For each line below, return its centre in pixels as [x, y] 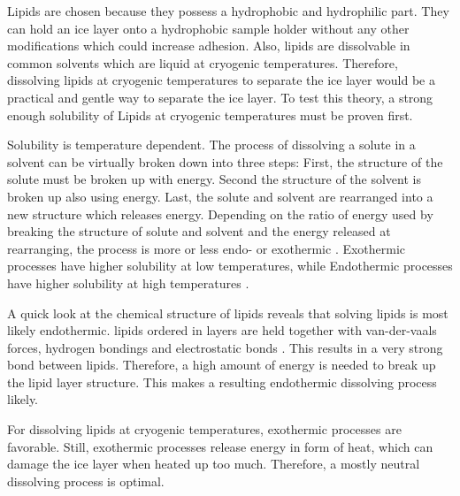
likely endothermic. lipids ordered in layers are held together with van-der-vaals [222, 330]
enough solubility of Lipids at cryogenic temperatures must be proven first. [210, 114]
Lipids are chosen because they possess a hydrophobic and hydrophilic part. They [228, 11]
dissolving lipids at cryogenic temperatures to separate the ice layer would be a [221, 80]
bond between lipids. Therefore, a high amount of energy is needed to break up [222, 365]
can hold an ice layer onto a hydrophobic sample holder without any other [208, 28]
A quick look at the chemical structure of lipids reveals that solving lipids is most [228, 313]
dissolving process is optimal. [86, 481]
